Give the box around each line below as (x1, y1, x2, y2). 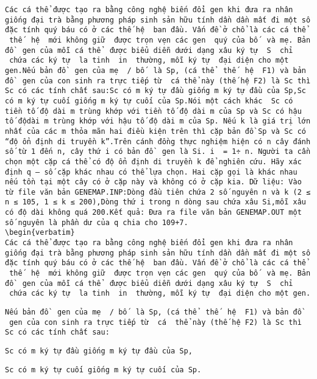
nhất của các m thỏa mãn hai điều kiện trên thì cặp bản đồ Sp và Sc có (5, 127, 306, 136)
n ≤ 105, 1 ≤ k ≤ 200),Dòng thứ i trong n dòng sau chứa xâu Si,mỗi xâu (5, 198, 306, 207)
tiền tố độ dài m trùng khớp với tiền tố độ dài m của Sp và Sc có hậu (5, 106, 302, 116)
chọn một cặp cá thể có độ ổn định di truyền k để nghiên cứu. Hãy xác (5, 157, 302, 166)
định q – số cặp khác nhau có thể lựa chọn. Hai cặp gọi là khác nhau (5, 167, 297, 176)
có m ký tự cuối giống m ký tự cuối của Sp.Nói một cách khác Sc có (5, 96, 293, 105)
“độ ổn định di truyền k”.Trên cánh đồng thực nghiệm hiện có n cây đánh (5, 137, 311, 146)
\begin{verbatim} (5, 228, 75, 237)
